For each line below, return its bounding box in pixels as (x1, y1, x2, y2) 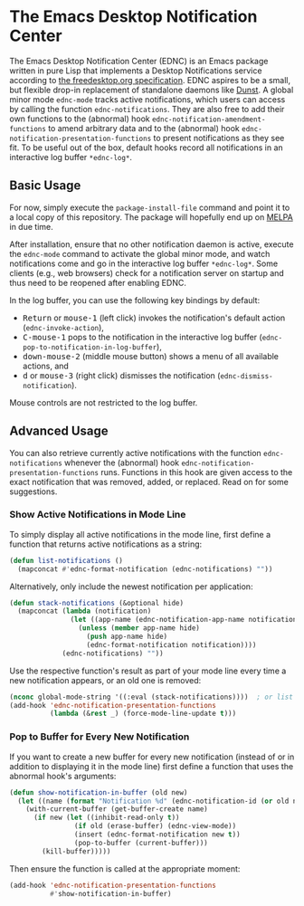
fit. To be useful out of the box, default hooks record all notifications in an (9, 142, 283, 153)
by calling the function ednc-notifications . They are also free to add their (9, 103, 285, 114)
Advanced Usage (9, 424, 109, 439)
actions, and (22, 360, 70, 371)
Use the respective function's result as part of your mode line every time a (9, 665, 287, 676)
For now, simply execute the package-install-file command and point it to (9, 202, 290, 213)
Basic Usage (9, 178, 81, 194)
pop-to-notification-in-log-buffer (22, 342, 157, 352)
